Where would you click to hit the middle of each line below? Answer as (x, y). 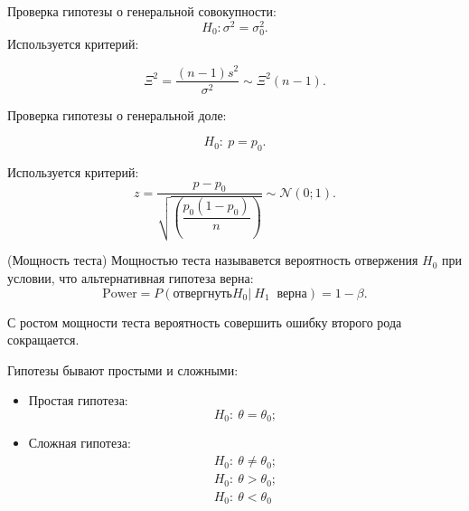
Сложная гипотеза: (80, 443)
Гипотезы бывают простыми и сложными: (123, 369)
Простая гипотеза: (78, 400)
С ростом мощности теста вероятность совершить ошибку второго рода (205, 322)
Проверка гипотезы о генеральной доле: (117, 114)
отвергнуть (202, 293)
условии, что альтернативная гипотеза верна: (131, 278)
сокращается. (43, 340)
